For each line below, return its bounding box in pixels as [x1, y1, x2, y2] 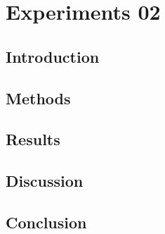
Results [6, 128, 60, 150]
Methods [6, 87, 71, 109]
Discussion [6, 170, 84, 192]
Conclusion [6, 211, 87, 233]
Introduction [6, 45, 100, 67]
